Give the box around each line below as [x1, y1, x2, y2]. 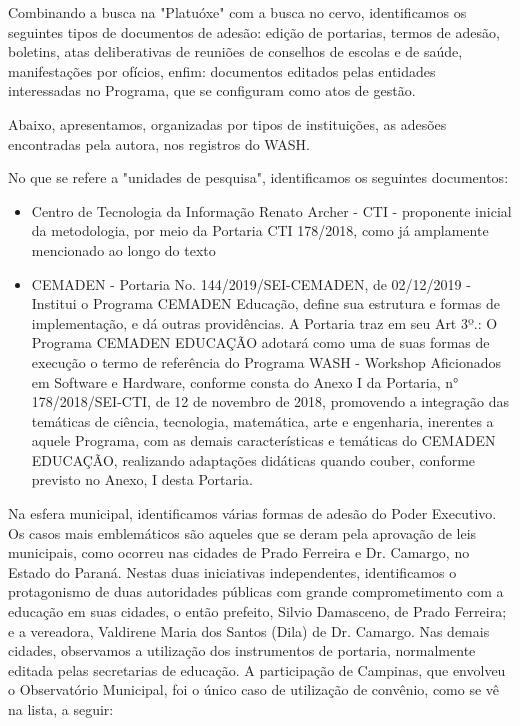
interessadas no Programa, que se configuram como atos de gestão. [8, 80, 416, 101]
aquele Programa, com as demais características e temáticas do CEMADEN [31, 430, 496, 451]
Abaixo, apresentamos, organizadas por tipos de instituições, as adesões [8, 113, 447, 134]
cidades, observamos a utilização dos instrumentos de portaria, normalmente [8, 640, 476, 661]
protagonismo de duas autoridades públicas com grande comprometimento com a [8, 581, 504, 602]
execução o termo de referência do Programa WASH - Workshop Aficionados [31, 351, 501, 372]
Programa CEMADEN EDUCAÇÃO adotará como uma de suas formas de [31, 332, 490, 353]
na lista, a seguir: [8, 699, 114, 719]
